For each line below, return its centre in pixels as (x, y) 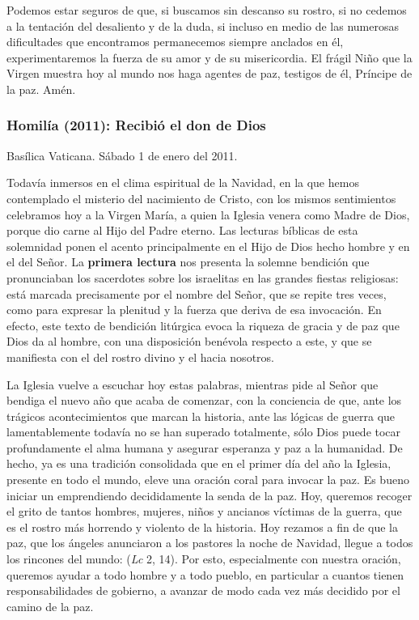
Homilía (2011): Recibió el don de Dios (136, 125)
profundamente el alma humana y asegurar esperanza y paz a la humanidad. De (205, 447)
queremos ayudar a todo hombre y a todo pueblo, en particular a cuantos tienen (205, 574)
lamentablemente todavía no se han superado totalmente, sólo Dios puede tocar (204, 432)
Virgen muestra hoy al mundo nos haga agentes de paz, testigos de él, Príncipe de (209, 73)
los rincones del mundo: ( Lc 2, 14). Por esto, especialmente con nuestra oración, (204, 559)
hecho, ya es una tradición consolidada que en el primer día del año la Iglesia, (199, 463)
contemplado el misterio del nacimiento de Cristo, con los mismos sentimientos (201, 198)
